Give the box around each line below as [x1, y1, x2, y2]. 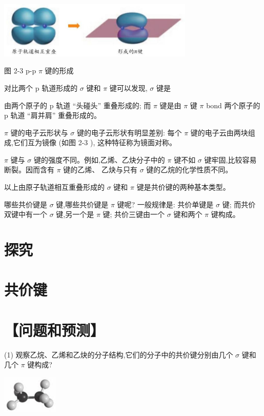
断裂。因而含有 [4, 164, 54, 175]
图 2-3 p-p [4, 65, 36, 76]
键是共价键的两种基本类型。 [136, 182, 230, 192]
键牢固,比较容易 [204, 154, 257, 165]
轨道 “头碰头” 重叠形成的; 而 [56, 100, 151, 110]
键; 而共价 [222, 199, 256, 209]
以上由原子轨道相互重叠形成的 [4, 182, 105, 192]
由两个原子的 [4, 100, 47, 110]
